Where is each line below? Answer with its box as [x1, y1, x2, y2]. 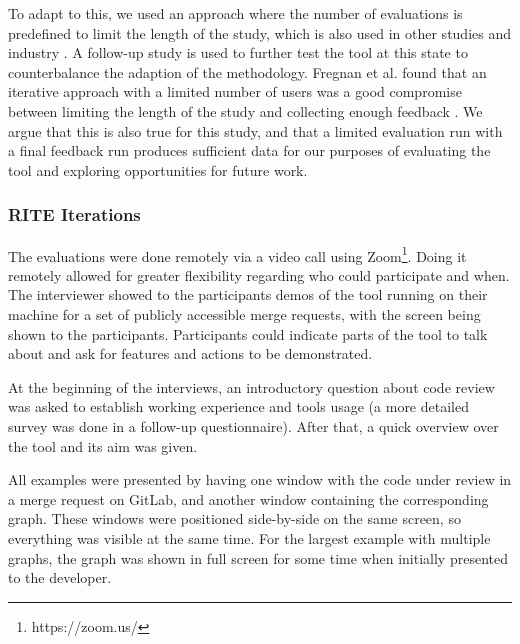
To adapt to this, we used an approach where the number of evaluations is [8, 3, 463, 23]
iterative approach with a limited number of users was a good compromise [8, 81, 462, 102]
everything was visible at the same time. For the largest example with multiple [8, 527, 491, 548]
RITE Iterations [8, 202, 141, 227]
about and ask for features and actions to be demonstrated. [8, 343, 373, 364]
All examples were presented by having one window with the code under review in [8, 469, 512, 490]
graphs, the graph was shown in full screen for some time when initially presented [8, 547, 508, 568]
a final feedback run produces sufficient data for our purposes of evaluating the [8, 140, 491, 161]
